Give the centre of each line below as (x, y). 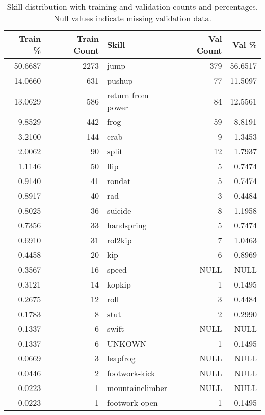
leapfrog (121, 358)
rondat (119, 181)
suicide (119, 210)
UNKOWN (127, 343)
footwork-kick (131, 373)
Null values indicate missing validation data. (132, 18)
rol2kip (120, 240)
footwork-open (132, 403)
